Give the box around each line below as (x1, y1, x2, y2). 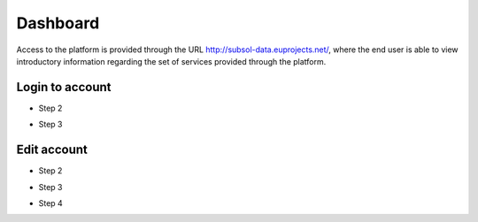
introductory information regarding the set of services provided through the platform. (16, 56, 327, 66)
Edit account (16, 142, 88, 157)
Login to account (16, 80, 112, 95)
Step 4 (38, 197, 64, 208)
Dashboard (16, 13, 100, 33)
